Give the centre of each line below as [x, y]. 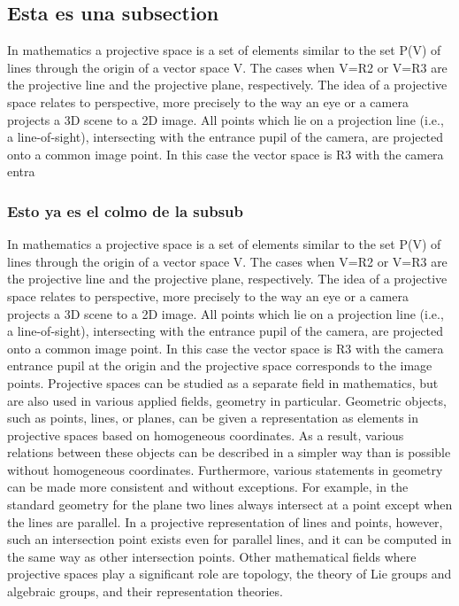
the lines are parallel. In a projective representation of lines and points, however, [225, 521]
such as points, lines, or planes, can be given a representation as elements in [213, 418]
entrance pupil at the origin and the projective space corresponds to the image [220, 365]
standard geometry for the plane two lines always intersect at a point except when [230, 505]
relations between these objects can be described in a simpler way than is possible [229, 452]
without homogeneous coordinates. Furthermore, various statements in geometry [225, 469]
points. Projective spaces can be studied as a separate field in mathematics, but [223, 382]
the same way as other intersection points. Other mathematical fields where [212, 556]
